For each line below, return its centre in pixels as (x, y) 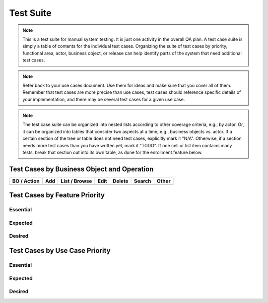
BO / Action (26, 181)
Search (143, 181)
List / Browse (76, 181)
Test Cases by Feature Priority (57, 195)
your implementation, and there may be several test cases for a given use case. (104, 99)
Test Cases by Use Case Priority (60, 251)
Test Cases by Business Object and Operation (81, 169)
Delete (120, 181)
